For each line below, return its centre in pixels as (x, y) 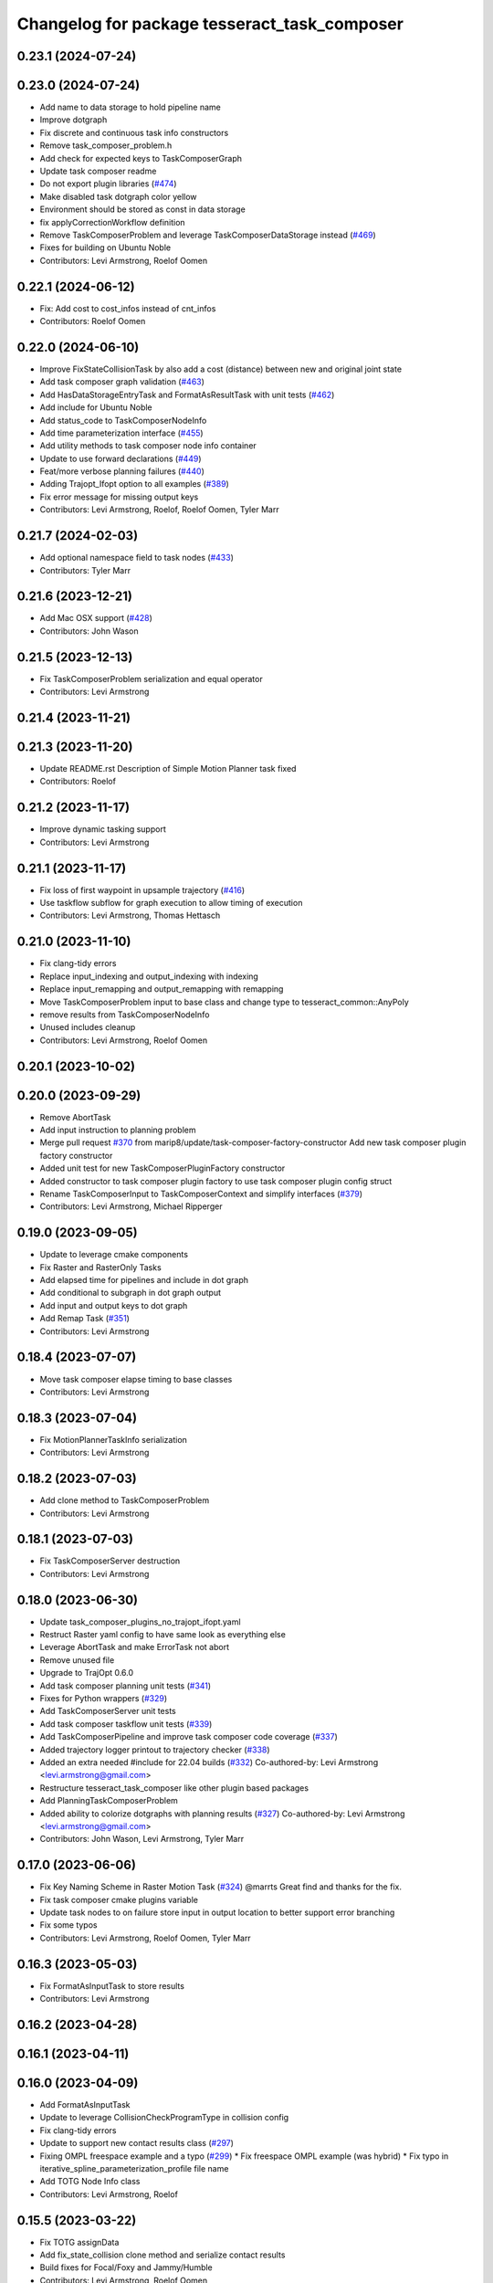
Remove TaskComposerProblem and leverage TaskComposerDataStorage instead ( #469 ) (208, 235)
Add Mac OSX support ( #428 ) (96, 618)
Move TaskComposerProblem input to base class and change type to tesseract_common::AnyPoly (225, 1002)
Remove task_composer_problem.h (106, 145)
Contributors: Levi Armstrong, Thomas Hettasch (130, 915)
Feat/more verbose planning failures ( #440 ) (122, 471)
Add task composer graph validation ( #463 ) (122, 382)
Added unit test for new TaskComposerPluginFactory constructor (163, 1168)
